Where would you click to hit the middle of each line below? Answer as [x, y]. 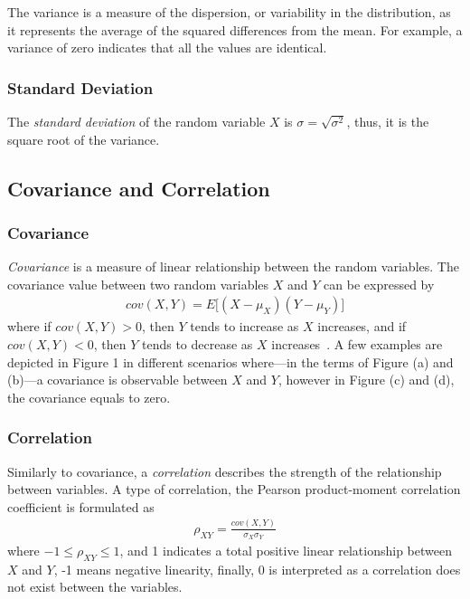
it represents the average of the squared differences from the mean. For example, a [235, 29]
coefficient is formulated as [81, 506]
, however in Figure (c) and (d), [366, 380]
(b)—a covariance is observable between [117, 380]
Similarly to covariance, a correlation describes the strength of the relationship [225, 471]
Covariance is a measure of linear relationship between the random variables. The [233, 266]
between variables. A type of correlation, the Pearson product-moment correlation [234, 489]
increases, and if [362, 326]
